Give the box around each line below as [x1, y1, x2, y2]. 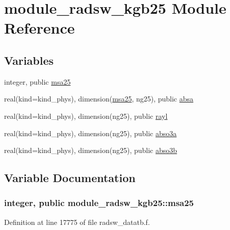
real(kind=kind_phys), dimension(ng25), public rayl [4, 110, 168, 121]
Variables [4, 52, 54, 68]
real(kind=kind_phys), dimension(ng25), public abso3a [4, 127, 177, 138]
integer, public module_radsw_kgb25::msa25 [4, 196, 194, 209]
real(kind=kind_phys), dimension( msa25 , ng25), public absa [4, 93, 194, 104]
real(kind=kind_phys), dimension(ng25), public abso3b [4, 145, 177, 156]
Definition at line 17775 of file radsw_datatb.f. [4, 216, 150, 227]
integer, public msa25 [4, 76, 71, 87]
